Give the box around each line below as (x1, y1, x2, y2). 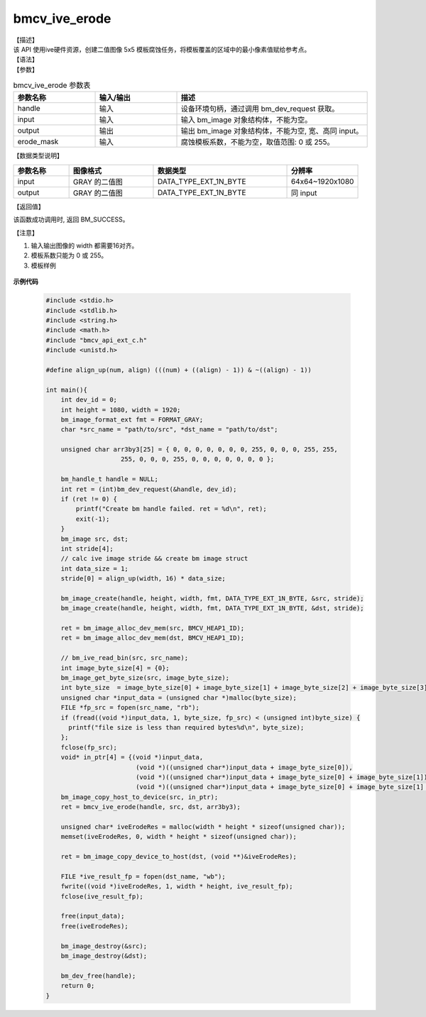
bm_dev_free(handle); (60, 972, 136, 979)
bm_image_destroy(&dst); (60, 952, 148, 960)
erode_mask (17, 137, 59, 147)
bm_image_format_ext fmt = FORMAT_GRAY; (60, 415, 204, 424)
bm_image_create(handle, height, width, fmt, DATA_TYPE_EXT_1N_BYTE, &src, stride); (60, 594, 365, 603)
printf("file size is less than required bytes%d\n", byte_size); (68, 724, 305, 731)
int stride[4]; (60, 544, 114, 553)
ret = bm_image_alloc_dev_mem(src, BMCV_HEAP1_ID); (60, 625, 245, 632)
